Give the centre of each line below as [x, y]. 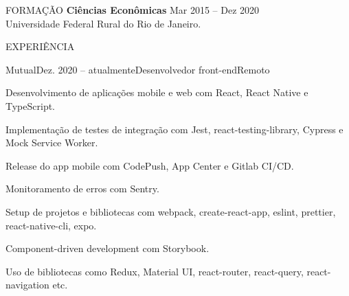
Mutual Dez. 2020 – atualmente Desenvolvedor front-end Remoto [138, 69]
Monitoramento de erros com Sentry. [82, 189]
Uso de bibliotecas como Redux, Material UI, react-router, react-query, [155, 271]
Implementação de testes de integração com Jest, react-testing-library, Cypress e [174, 129]
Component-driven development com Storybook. [108, 248]
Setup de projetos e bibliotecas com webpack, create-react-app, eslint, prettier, [171, 211]
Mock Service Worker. [52, 143]
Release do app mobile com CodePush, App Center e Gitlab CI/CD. [150, 165]
